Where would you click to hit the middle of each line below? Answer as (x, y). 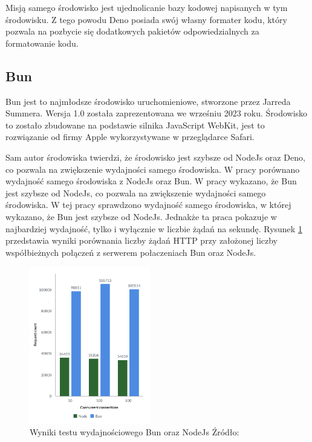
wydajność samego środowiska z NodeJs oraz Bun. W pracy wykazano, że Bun (151, 181)
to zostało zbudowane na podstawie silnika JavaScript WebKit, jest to (135, 125)
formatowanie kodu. (42, 43)
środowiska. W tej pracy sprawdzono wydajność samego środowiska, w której (148, 205)
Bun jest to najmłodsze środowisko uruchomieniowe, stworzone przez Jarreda (148, 101)
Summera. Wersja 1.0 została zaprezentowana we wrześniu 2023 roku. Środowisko (157, 113)
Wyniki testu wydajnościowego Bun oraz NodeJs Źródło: (135, 432)
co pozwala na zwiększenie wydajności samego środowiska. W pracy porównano (153, 169)
